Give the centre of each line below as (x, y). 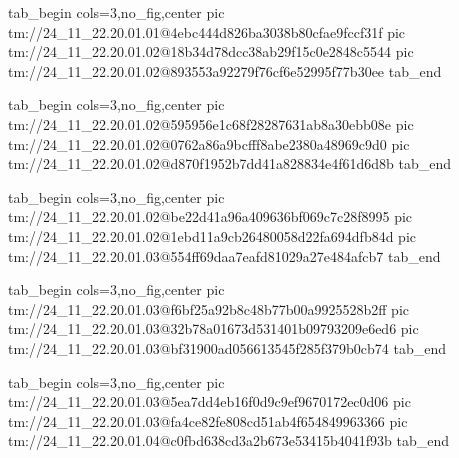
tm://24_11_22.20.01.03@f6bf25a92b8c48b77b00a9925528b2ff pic (208, 308)
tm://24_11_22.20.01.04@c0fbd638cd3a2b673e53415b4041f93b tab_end (229, 440)
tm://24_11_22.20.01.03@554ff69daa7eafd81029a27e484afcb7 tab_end (224, 255)
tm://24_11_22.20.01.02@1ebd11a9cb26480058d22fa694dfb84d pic (212, 235)
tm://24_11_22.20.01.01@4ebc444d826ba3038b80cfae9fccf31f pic (207, 31)
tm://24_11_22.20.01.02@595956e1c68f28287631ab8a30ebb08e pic (211, 123)
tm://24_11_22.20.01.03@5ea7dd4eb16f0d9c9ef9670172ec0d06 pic (209, 401)
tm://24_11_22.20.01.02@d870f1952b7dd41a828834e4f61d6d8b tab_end (230, 163)
